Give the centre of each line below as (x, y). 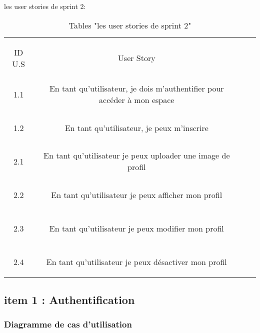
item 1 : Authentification (69, 299)
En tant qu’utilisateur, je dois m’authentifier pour (136, 88)
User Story (136, 58)
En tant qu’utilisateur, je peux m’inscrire (136, 127)
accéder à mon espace (137, 100)
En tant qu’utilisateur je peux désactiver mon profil (136, 261)
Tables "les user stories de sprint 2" (130, 25)
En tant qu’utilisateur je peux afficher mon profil (137, 194)
